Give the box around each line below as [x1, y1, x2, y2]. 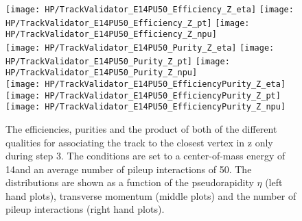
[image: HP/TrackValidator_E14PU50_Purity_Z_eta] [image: [5, 42, 275, 53]
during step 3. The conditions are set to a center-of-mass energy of [5, 148, 286, 163]
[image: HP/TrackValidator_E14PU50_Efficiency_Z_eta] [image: [5, 5, 294, 14]
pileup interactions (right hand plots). [5, 202, 165, 216]
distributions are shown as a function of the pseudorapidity [5, 175, 254, 190]
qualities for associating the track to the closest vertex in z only [5, 135, 273, 149]
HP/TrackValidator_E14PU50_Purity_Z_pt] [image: [5, 56, 230, 66]
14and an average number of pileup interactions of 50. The [5, 161, 252, 176]
